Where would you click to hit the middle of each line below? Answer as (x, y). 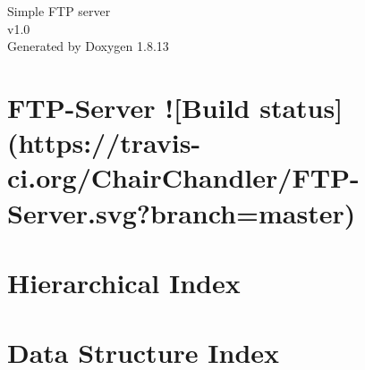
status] (301, 107)
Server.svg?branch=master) (182, 212)
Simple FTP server (59, 11)
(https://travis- (104, 143)
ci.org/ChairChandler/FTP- (183, 177)
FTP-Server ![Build (129, 107)
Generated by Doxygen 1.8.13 (88, 46)
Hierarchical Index (124, 282)
